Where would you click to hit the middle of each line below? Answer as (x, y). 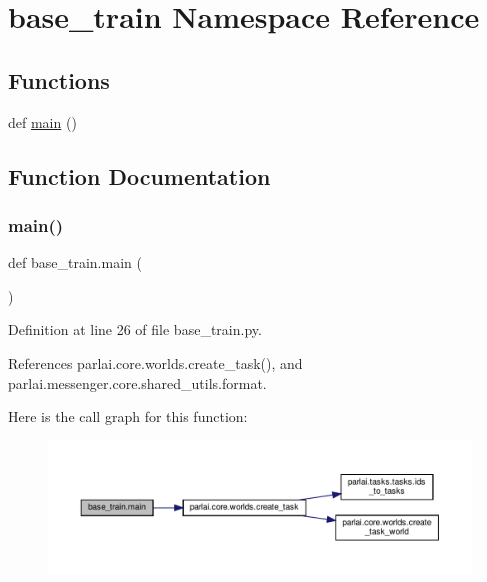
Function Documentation (139, 175)
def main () (42, 121)
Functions (59, 79)
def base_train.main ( (75, 262)
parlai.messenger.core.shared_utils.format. (137, 382)
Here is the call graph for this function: (128, 416)
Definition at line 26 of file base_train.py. (135, 329)
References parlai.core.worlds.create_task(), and (155, 362)
